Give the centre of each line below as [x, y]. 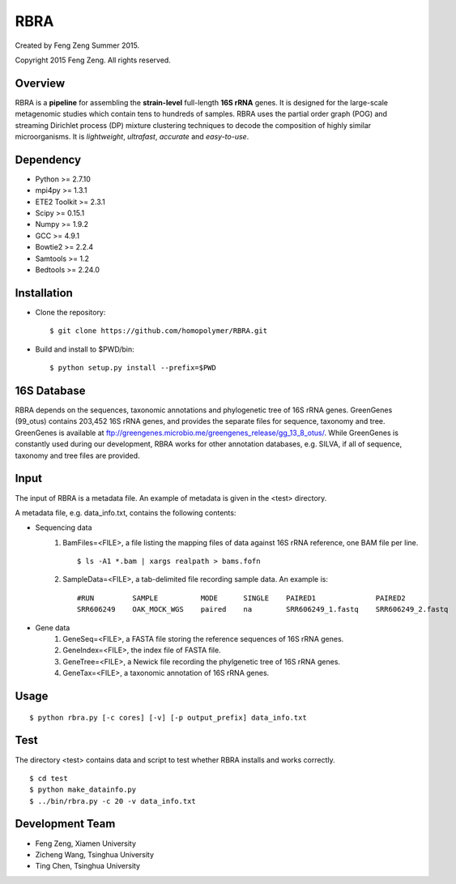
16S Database [50, 390]
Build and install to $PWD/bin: [85, 349]
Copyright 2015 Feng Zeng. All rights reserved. [93, 60]
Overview [40, 83]
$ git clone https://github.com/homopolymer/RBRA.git [158, 331]
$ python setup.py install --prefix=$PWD [133, 368]
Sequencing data [64, 527]
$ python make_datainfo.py [83, 790]
